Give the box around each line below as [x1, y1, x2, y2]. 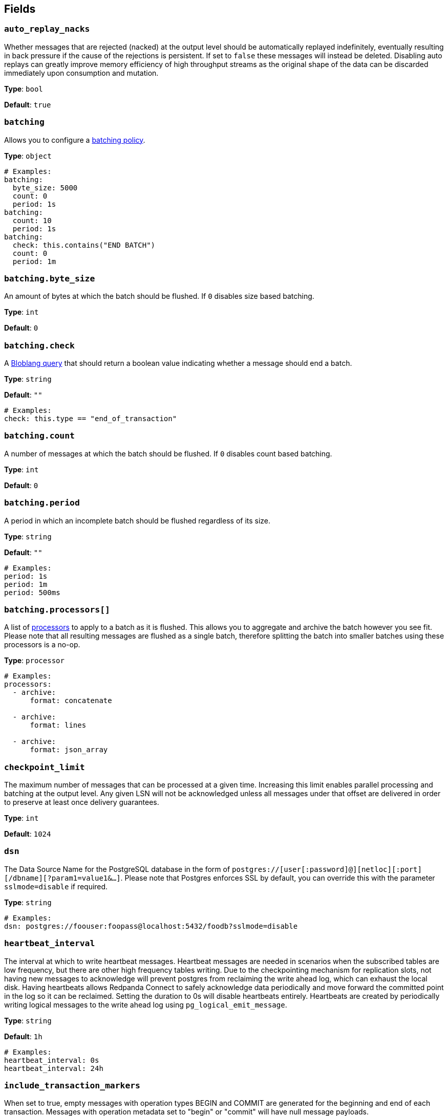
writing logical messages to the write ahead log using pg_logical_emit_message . [4, 1000, 287, 1009]
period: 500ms [4, 588, 60, 597]
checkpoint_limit [4, 762, 85, 772]
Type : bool [4, 84, 43, 93]
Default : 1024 [4, 829, 51, 839]
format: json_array [30, 746, 108, 754]
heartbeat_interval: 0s [4, 1056, 99, 1064]
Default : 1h [4, 1032, 42, 1041]
